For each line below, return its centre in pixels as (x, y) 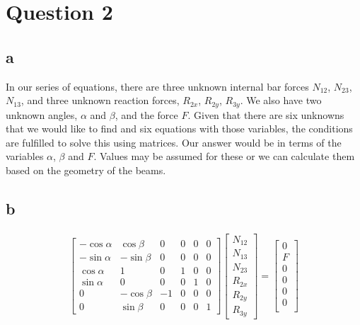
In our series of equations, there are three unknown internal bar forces (157, 86)
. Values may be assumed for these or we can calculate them (224, 156)
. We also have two (281, 100)
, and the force (146, 114)
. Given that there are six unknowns (266, 114)
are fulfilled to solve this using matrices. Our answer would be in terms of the (174, 142)
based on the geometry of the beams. (86, 170)
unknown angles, (42, 114)
